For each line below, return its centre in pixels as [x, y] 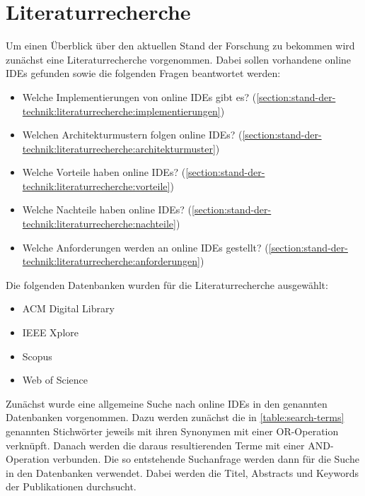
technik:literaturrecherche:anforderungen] [111, 261]
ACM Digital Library [68, 308]
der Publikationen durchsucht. [71, 486]
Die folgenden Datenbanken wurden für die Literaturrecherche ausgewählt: [167, 284]
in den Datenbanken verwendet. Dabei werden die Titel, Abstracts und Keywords [182, 472]
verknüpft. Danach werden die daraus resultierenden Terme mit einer [155, 445]
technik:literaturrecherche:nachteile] [99, 224]
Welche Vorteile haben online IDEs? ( [104, 172]
